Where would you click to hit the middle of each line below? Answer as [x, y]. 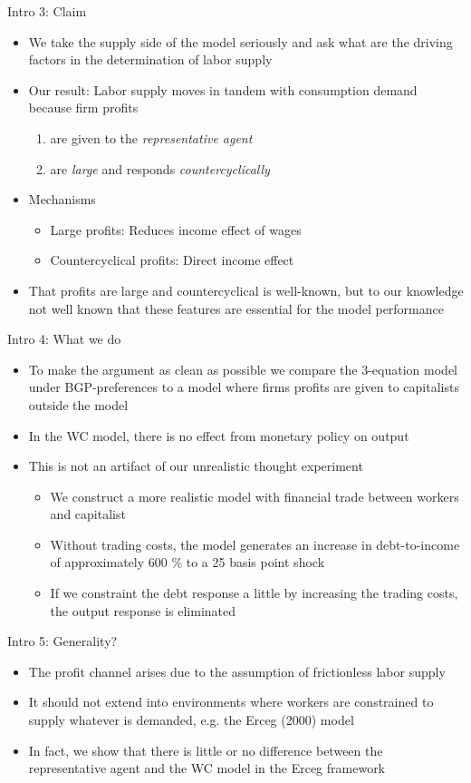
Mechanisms [62, 199]
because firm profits [83, 108]
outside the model [78, 404]
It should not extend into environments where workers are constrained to [231, 702]
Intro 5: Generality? [62, 641]
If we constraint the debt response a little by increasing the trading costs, [254, 593]
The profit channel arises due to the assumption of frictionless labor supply [237, 671]
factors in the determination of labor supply [150, 59]
